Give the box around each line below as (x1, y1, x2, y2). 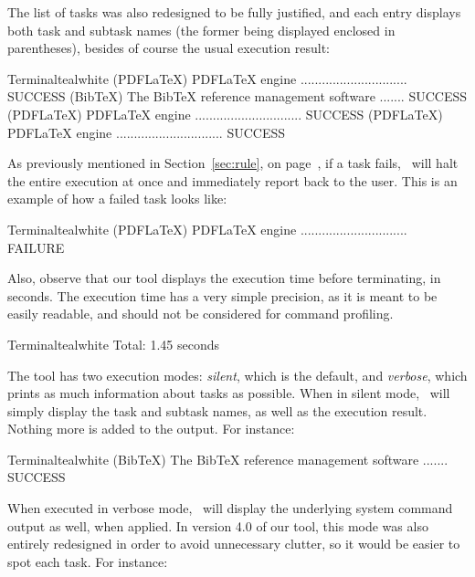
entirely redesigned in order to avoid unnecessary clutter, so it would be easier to (7, 534, 460, 553)
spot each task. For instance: (7, 551, 168, 571)
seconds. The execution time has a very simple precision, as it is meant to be (7, 286, 438, 305)
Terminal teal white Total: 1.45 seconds (7, 334, 219, 353)
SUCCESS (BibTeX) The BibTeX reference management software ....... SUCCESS (7, 87, 468, 106)
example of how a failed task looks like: (7, 189, 227, 208)
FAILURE (7, 237, 65, 257)
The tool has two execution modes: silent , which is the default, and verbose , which (7, 365, 468, 384)
